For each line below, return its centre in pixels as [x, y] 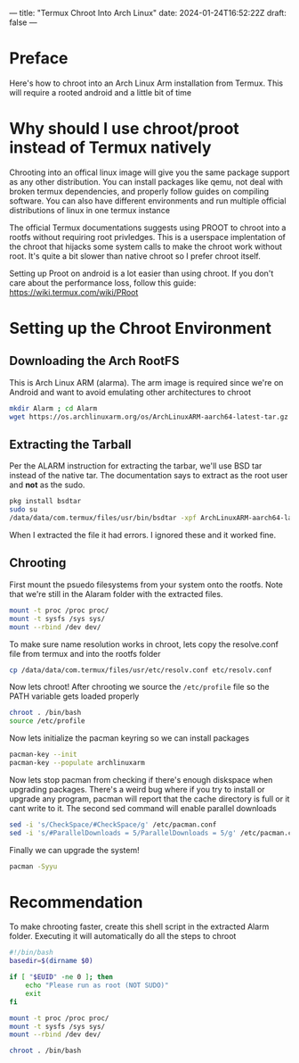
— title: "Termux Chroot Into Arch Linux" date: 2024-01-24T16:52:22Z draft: [148, 13]
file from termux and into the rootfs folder [85, 653]
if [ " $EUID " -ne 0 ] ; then [61, 977]
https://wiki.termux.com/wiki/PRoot [74, 292]
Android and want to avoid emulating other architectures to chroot [130, 392]
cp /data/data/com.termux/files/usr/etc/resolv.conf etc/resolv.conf [141, 670]
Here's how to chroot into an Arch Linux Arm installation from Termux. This [146, 83]
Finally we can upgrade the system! [74, 850]
